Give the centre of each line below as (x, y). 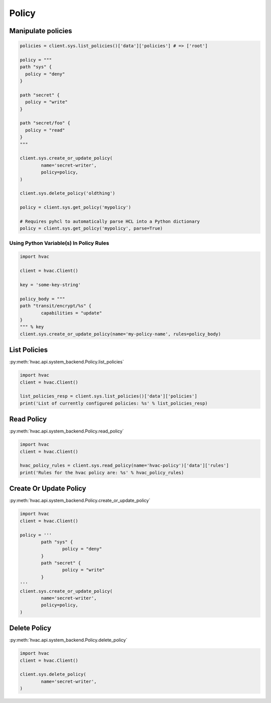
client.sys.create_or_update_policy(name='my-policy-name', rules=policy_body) (120, 334)
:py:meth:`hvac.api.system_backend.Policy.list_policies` (66, 362)
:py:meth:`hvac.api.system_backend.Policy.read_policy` (66, 431)
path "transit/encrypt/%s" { (56, 306)
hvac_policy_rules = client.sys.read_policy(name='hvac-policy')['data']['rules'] (124, 466)
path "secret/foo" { (45, 123)
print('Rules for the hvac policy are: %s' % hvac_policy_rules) (102, 472)
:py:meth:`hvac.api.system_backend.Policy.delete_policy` (68, 640)
